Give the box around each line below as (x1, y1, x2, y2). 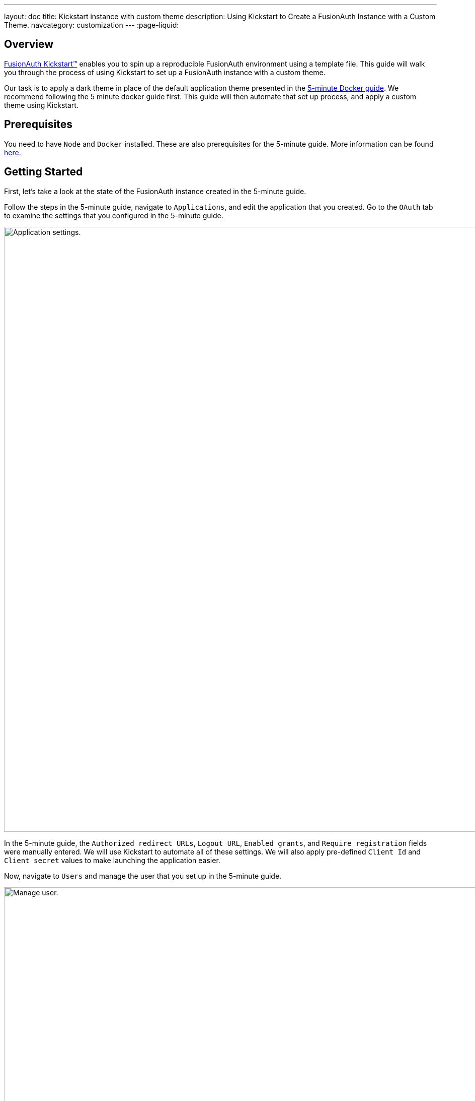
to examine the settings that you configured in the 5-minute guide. (4, 211, 223, 220)
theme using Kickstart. (4, 100, 78, 109)
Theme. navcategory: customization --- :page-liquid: (4, 21, 179, 29)
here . (4, 148, 21, 157)
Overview (4, 38, 54, 51)
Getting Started (4, 165, 83, 178)
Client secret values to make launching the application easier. (4, 855, 220, 865)
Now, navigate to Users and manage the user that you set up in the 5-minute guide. (4, 871, 282, 880)
